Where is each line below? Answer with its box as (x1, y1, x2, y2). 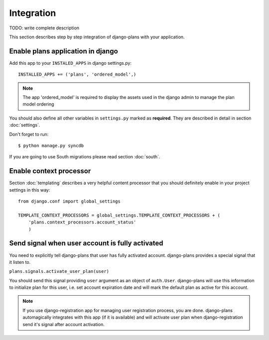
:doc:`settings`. (9, 122, 40, 128)
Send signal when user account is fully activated (9, 239, 163, 247)
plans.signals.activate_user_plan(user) (9, 269, 110, 274)
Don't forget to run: (9, 131, 49, 137)
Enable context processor (9, 167, 91, 175)
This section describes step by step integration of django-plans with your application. (9, 34, 185, 40)
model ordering (22, 101, 54, 107)
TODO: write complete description (9, 25, 80, 31)
